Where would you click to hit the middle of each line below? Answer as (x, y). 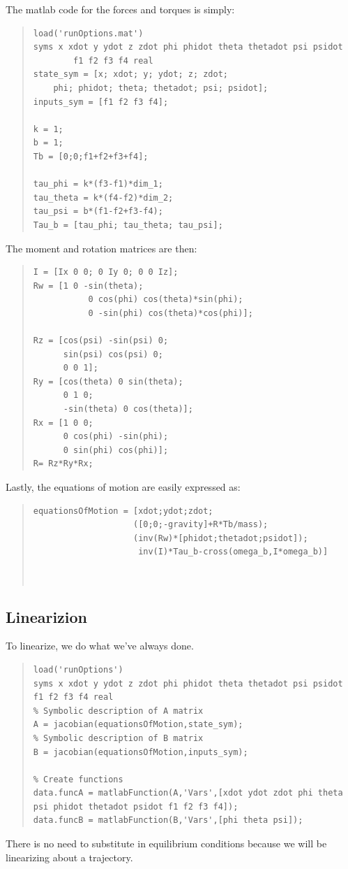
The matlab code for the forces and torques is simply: (120, 9)
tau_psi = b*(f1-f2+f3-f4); (98, 211)
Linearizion (47, 616)
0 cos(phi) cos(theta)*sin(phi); (166, 300)
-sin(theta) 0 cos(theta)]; (128, 409)
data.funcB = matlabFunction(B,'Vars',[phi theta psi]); (168, 820)
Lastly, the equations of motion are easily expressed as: (123, 487)
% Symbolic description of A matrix (118, 711)
